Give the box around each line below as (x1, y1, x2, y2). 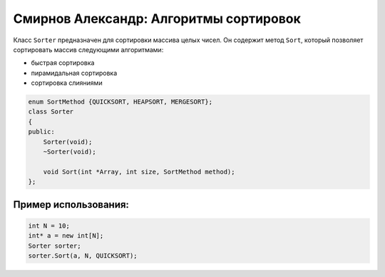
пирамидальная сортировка (31, 69, 118, 77)
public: (28, 128, 55, 136)
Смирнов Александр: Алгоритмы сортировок (13, 11, 301, 26)
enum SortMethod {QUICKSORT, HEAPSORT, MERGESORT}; (28, 98, 213, 106)
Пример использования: (13, 198, 130, 211)
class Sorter (28, 108, 74, 116)
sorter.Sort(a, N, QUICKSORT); (28, 251, 138, 260)
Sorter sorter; (28, 241, 81, 250)
